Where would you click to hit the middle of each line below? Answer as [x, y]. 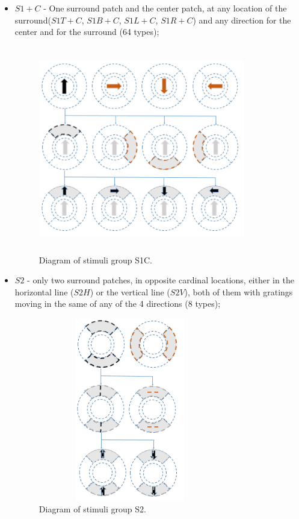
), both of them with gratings [239, 291]
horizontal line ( [44, 291]
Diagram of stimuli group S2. [92, 508]
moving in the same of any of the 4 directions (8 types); [118, 304]
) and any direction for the [242, 20]
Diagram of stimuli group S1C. [95, 259]
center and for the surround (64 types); [87, 32]
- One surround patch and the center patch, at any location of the [165, 8]
